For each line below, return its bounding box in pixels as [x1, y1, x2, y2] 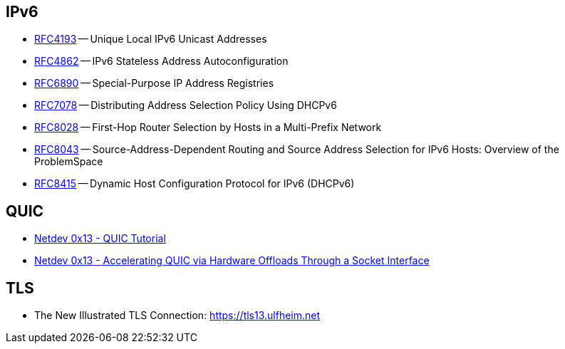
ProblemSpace [34, 155, 103, 168]
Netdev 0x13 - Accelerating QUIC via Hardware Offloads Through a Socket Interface [34, 254, 430, 267]
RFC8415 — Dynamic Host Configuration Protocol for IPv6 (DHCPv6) [34, 177, 355, 190]
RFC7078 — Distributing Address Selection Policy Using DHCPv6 [34, 99, 337, 112]
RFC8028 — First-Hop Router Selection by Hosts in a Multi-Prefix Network [34, 121, 382, 134]
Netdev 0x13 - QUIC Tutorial [34, 232, 166, 245]
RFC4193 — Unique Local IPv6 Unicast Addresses [34, 33, 267, 46]
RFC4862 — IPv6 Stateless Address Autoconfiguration [34, 55, 289, 68]
